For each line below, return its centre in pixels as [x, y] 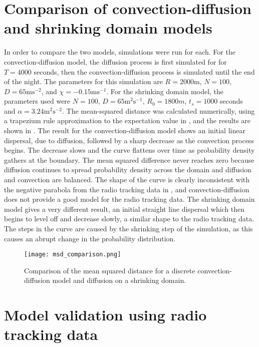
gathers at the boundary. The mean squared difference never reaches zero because [129, 159]
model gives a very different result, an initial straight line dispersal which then [124, 209]
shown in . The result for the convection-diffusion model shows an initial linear [125, 130]
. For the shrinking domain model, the [165, 91]
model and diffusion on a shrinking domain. [119, 280]
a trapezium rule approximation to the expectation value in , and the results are [127, 120]
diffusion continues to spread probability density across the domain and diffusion [128, 169]
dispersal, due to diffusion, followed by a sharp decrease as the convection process [129, 140]
